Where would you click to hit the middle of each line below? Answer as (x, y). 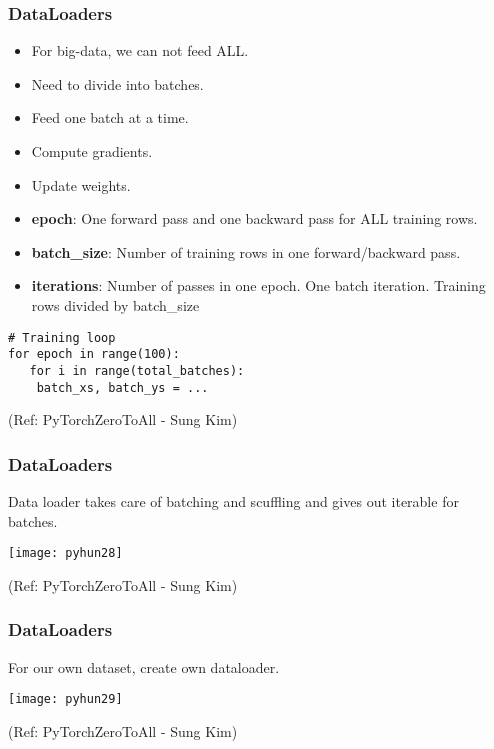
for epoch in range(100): (94, 354)
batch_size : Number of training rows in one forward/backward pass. (246, 251)
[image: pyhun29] (65, 699)
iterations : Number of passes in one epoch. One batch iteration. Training (258, 285)
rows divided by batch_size (115, 304)
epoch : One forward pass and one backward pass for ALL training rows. (254, 218)
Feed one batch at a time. (110, 117)
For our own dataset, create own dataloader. (144, 666)
